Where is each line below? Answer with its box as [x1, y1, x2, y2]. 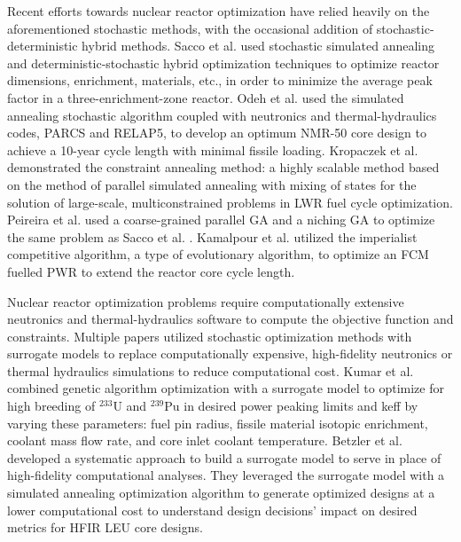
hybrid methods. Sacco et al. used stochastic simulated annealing [82, 36, 434, 55]
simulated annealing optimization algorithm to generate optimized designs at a [7, 483, 435, 502]
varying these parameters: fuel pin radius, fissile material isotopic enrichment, [7, 413, 428, 432]
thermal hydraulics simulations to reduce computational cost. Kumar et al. [7, 361, 414, 380]
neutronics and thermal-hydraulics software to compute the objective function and [7, 310, 454, 328]
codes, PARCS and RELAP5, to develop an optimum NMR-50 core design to [7, 123, 426, 142]
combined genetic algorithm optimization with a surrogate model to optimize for [7, 379, 444, 397]
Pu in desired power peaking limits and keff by [164, 397, 418, 415]
